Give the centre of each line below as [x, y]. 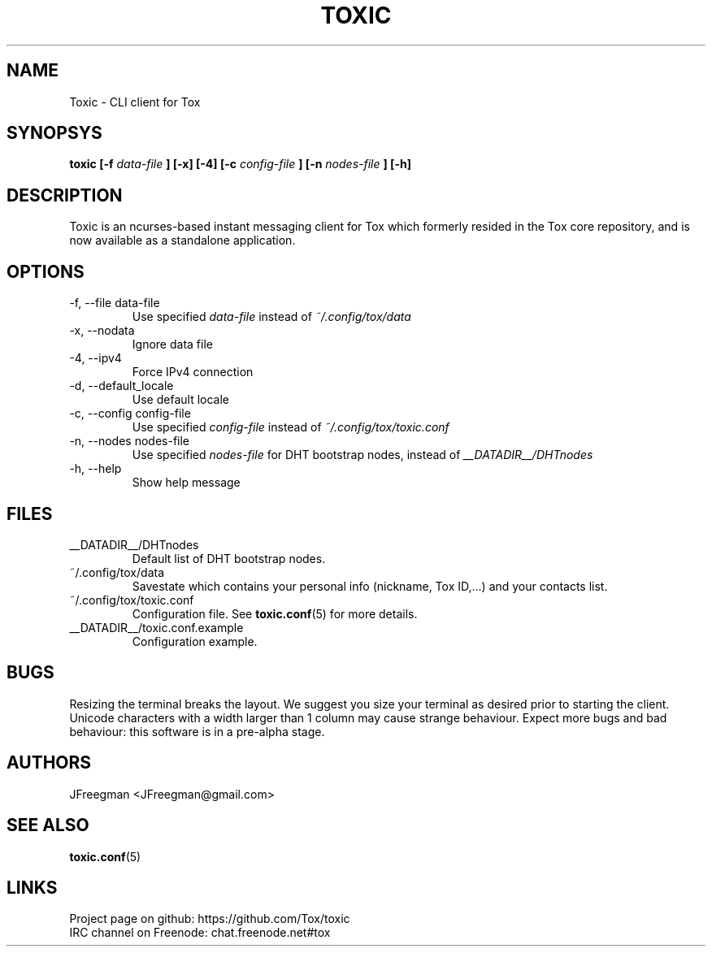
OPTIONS [46, 271]
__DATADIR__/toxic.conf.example [156, 627]
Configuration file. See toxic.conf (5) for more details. [275, 613]
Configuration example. [195, 641]
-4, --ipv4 [96, 358]
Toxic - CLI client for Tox [135, 102]
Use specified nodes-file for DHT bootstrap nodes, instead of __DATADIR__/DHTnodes [363, 455]
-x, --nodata [102, 331]
